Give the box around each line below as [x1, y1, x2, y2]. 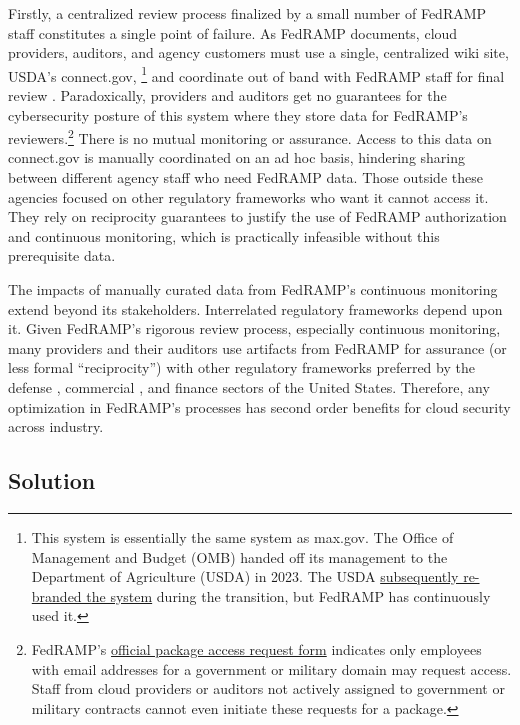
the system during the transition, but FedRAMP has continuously [86, 585, 491, 606]
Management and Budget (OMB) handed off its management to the [31, 546, 448, 567]
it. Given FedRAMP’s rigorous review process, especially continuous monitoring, [8, 318, 501, 339]
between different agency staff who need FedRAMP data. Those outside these [8, 167, 483, 188]
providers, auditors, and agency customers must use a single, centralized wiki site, [8, 42, 509, 63]
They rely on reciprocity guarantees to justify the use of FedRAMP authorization [8, 206, 507, 227]
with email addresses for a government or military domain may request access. [31, 658, 512, 679]
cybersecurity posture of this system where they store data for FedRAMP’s [8, 104, 468, 125]
